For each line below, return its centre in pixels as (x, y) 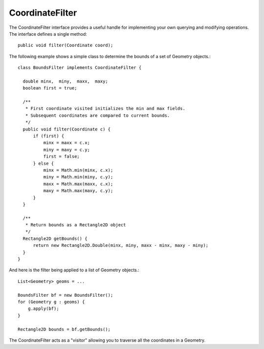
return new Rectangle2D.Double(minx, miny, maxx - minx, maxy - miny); (121, 245)
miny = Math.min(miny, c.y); (78, 177)
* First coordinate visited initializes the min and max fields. (105, 109)
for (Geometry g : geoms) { (51, 302)
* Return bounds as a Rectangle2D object (76, 225)
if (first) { (49, 136)
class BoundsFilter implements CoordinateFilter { (80, 68)
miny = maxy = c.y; (67, 150)
